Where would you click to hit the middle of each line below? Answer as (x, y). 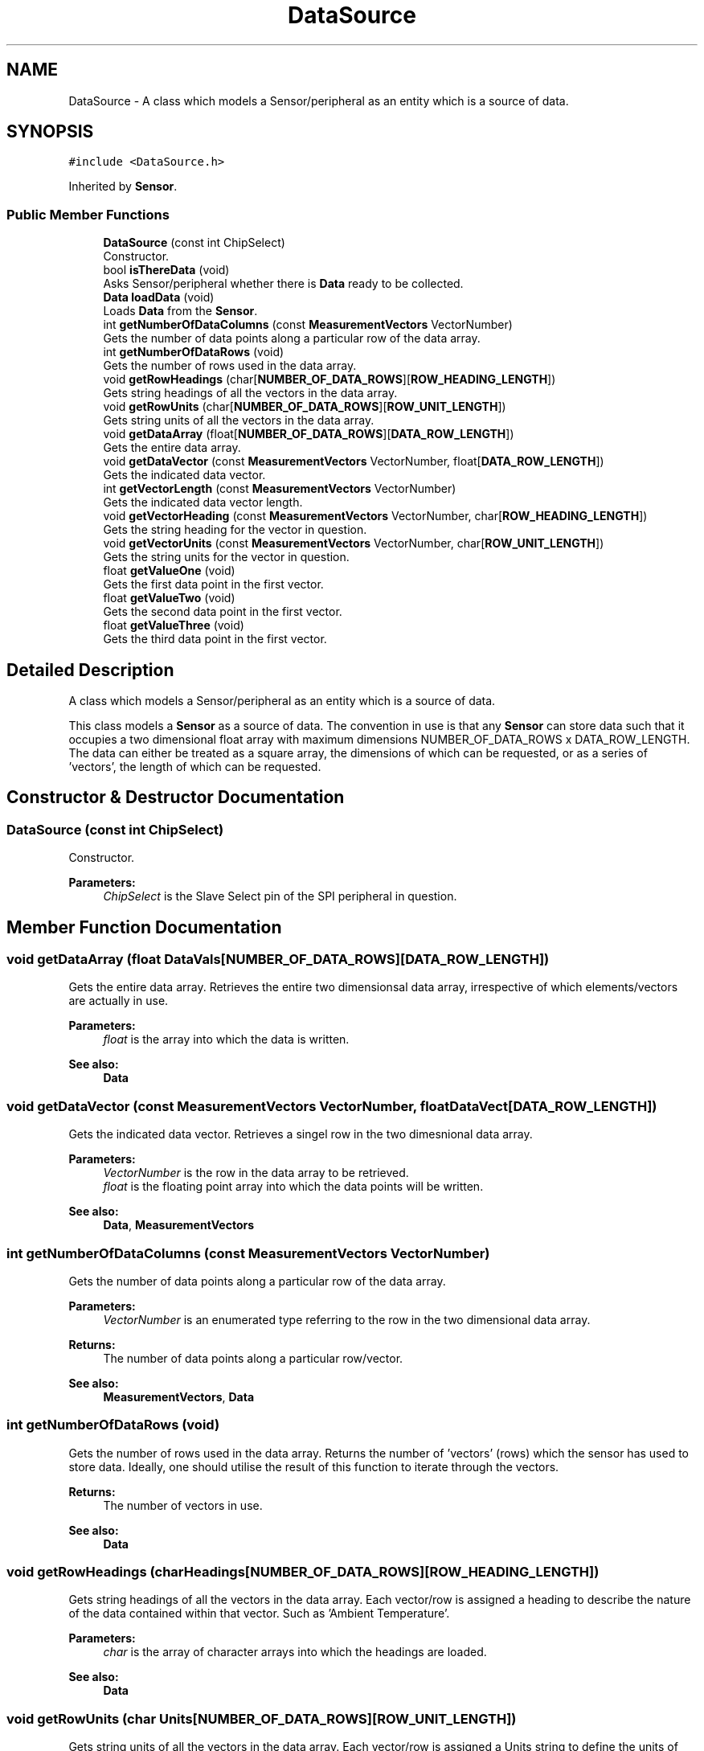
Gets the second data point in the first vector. (223, 612)
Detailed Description (90, 670)
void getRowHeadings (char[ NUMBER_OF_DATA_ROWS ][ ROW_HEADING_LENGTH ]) (329, 379)
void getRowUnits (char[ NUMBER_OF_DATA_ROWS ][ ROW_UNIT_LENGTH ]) (305, 407)
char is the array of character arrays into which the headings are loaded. (295, 1652)
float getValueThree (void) (174, 625)
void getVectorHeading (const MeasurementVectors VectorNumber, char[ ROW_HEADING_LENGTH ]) (375, 516)
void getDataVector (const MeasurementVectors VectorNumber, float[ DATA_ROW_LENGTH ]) (354, 461)
